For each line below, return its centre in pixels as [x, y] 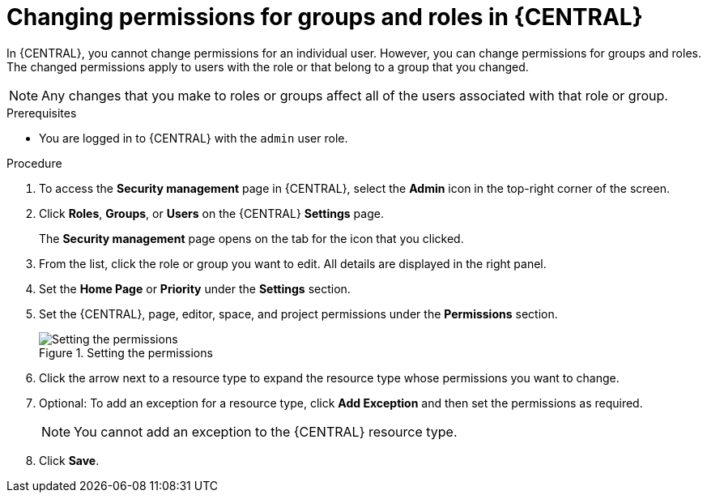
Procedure [34, 163]
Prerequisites [42, 113]
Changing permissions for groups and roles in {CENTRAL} [325, 17]
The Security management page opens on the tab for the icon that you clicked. [251, 238]
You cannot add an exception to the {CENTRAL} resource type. [266, 431]
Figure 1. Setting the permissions [126, 352]
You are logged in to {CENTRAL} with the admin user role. [194, 138]
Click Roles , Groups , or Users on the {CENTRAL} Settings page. [211, 213]
